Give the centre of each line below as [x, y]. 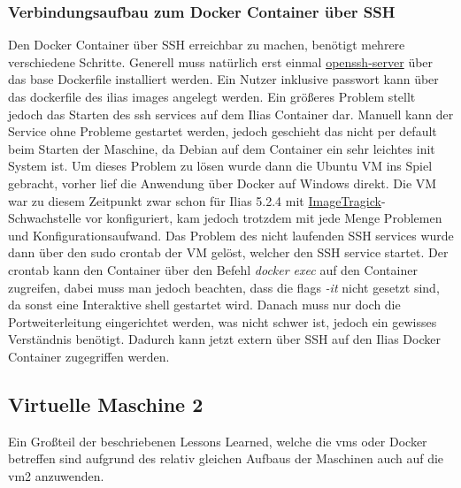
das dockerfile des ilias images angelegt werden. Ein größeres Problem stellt [212, 96]
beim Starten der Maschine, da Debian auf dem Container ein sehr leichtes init [222, 148]
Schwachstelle [45, 218]
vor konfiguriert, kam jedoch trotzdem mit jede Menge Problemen [264, 218]
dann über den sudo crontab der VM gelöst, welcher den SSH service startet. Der [228, 252]
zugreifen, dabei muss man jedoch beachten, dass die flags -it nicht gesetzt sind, [224, 287]
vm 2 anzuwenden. [56, 475]
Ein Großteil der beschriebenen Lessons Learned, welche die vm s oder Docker [218, 441]
